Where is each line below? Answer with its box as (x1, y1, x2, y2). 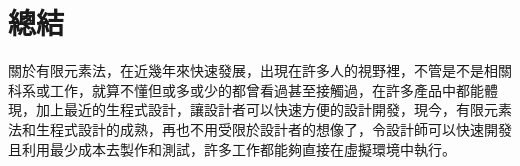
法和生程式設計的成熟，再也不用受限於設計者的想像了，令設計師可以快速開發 (8, 118, 512, 139)
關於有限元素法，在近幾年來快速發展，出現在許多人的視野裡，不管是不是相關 (8, 60, 512, 81)
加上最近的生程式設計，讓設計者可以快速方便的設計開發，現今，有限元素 (35, 99, 512, 120)
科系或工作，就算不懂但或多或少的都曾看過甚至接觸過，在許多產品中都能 (8, 79, 484, 100)
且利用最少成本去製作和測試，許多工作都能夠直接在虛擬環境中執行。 (8, 138, 456, 159)
